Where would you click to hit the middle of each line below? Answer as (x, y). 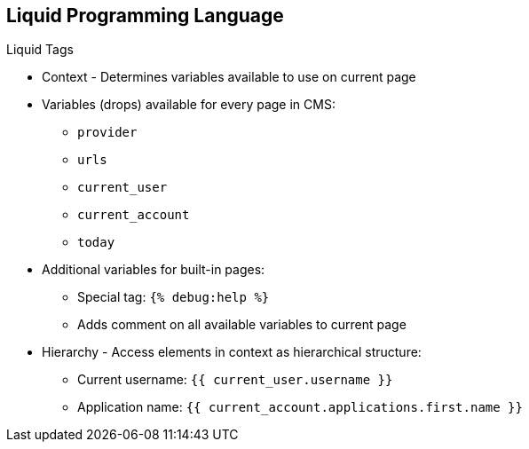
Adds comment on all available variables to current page (242, 325)
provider (107, 133)
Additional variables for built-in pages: (154, 270)
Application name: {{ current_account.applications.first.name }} (300, 407)
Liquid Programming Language (145, 16)
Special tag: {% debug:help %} (174, 297)
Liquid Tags (40, 50)
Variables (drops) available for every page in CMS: (189, 105)
